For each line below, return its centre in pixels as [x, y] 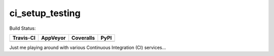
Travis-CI [24, 38]
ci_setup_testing [45, 13]
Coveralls [83, 38]
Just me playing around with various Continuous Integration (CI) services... [88, 47]
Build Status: [23, 28]
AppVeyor [54, 38]
